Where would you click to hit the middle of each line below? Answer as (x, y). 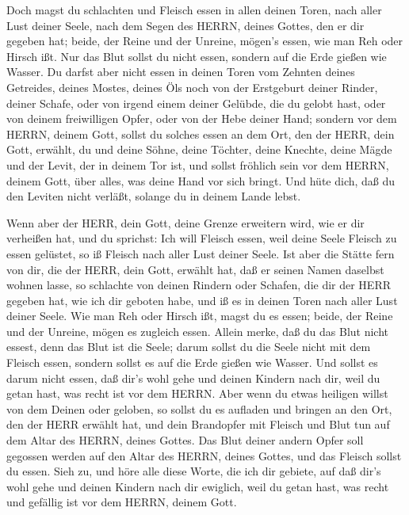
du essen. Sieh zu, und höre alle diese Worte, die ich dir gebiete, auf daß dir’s (194, 471)
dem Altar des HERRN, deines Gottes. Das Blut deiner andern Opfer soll (185, 440)
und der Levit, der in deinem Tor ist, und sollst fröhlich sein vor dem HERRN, (198, 164)
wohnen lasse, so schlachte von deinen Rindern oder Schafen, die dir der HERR (199, 285)
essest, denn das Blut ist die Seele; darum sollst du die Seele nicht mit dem (189, 347)
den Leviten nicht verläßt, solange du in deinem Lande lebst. (154, 196)
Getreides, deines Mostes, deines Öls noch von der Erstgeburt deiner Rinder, (192, 87)
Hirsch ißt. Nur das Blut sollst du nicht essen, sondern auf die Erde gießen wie (197, 56)
